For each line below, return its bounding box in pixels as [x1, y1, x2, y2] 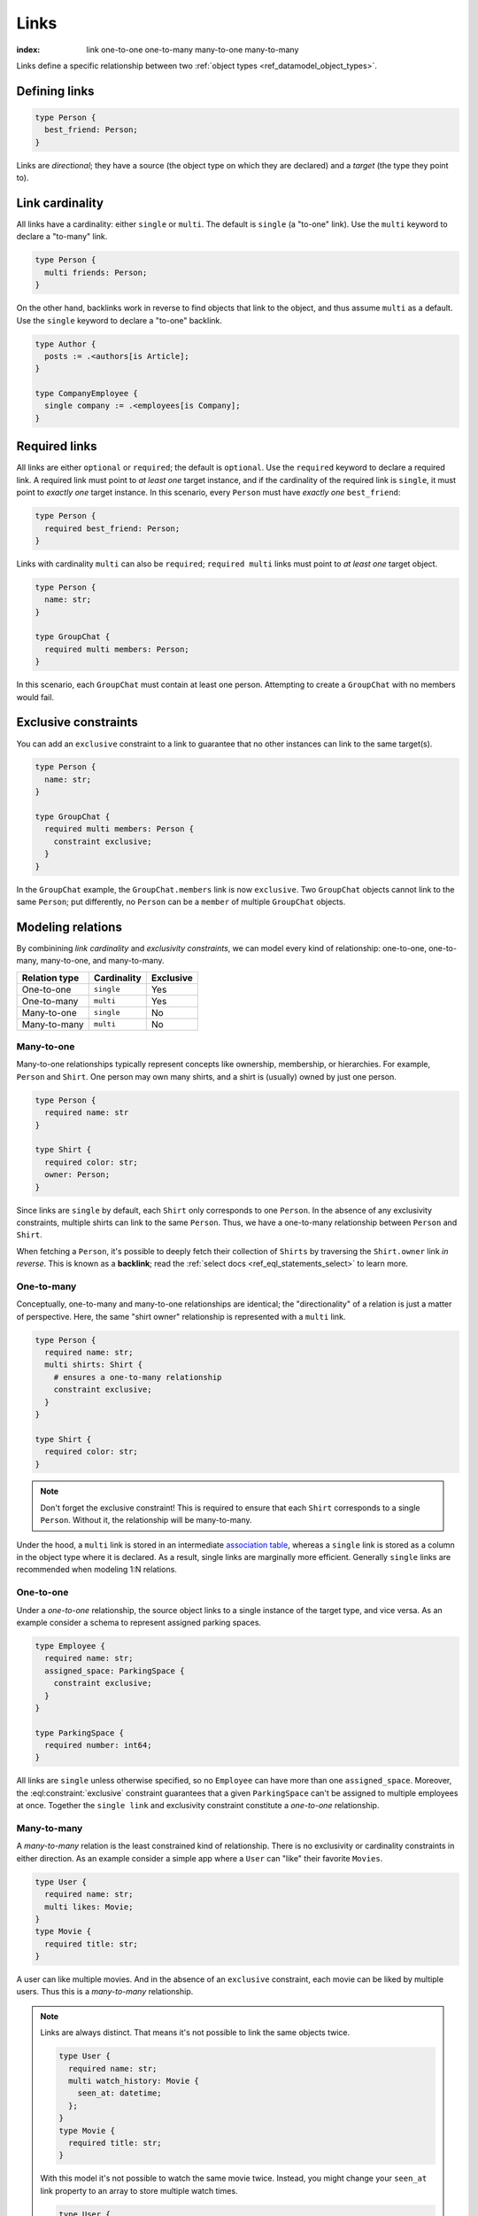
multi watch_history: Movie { [67, 2076, 199, 2087]
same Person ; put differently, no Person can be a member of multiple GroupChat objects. [16, 896, 346, 907]
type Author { [35, 339, 96, 349]
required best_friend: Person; [44, 523, 181, 534]
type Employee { [35, 1641, 106, 1650]
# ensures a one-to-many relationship [53, 1372, 222, 1382]
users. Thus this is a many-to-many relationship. [16, 1986, 194, 1997]
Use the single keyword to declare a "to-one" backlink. [16, 315, 223, 325]
